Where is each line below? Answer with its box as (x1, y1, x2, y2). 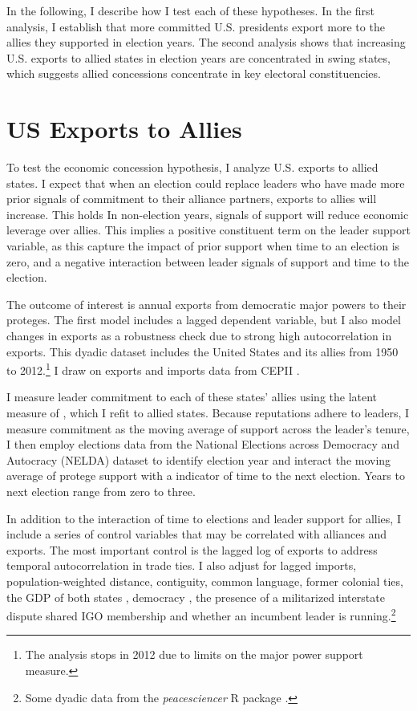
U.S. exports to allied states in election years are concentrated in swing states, (6, 49, 391, 66)
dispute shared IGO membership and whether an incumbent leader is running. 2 (6, 605, 396, 624)
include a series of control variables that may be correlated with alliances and (6, 526, 387, 542)
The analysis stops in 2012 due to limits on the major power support (25, 646, 363, 663)
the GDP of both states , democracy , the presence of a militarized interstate (6, 588, 385, 605)
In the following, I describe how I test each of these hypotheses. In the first (6, 2, 374, 18)
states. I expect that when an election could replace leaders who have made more (6, 174, 405, 191)
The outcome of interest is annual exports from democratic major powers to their (6, 295, 407, 312)
